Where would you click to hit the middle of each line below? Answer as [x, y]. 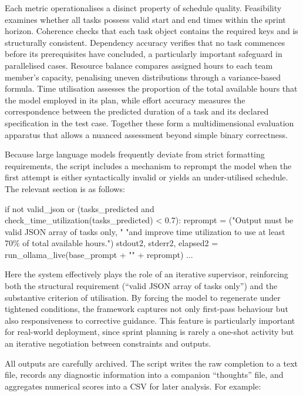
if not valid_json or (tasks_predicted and [80, 208]
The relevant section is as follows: [65, 188]
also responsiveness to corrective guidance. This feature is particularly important [150, 320]
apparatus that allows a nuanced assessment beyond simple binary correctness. [146, 134]
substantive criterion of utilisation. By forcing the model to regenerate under [143, 297]
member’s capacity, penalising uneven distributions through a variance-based [143, 77]
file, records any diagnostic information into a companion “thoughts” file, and [144, 375]
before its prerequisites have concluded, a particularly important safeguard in [144, 54]
